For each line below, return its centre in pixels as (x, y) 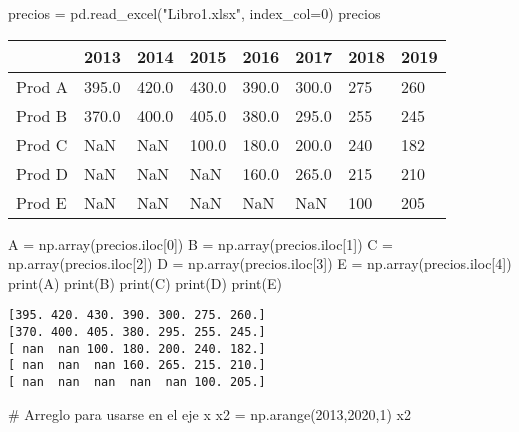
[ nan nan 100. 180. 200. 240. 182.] (137, 348)
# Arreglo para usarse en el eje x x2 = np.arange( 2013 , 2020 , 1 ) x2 (209, 413)
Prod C (42, 144)
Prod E (41, 202)
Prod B (42, 115)
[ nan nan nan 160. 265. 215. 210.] (137, 365)
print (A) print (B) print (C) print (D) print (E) (145, 282)
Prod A (42, 86)
